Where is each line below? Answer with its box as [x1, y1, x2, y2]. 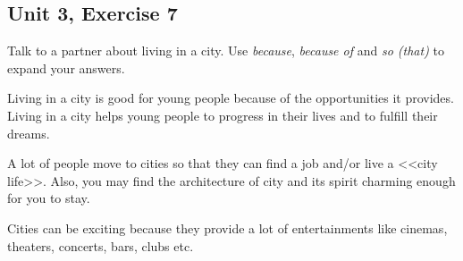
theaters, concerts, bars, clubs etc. [7, 236, 194, 255]
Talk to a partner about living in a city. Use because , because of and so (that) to [7, 41, 444, 60]
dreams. [7, 123, 50, 142]
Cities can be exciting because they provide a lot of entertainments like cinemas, [7, 218, 448, 237]
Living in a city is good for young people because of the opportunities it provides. [7, 88, 454, 107]
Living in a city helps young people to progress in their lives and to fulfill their [7, 105, 438, 124]
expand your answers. [7, 58, 125, 77]
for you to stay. [7, 189, 90, 207]
